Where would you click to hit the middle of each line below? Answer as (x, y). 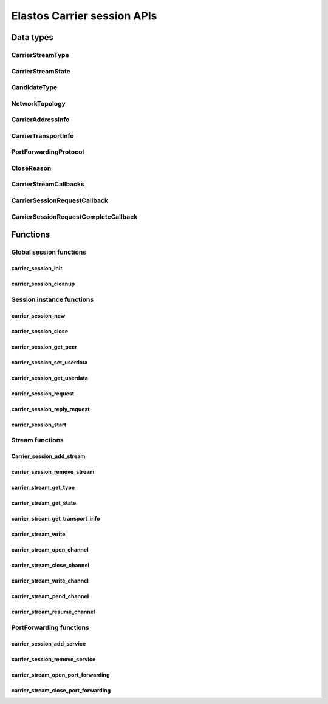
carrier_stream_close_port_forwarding (61, 690)
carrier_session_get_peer (44, 347)
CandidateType (34, 87)
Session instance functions (53, 299)
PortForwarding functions (50, 627)
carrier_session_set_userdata (50, 362)
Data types (32, 37)
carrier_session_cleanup (43, 284)
